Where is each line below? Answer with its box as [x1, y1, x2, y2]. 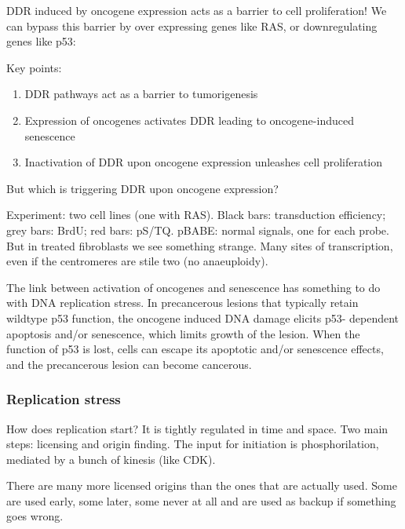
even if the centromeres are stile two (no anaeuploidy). [6, 253, 268, 269]
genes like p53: [6, 33, 76, 49]
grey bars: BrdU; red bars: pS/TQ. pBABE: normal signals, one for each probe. [6, 221, 389, 238]
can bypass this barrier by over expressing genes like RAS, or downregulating [6, 17, 378, 34]
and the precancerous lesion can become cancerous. [6, 356, 252, 372]
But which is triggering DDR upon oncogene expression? [6, 180, 279, 196]
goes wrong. [6, 508, 64, 524]
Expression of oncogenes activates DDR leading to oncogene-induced [24, 111, 354, 128]
